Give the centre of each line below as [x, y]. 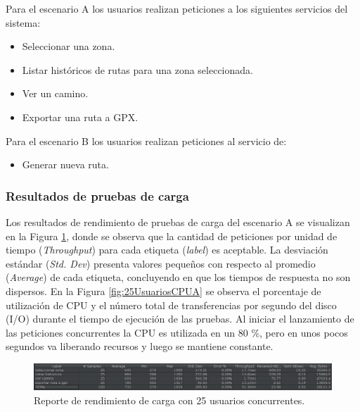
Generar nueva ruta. [65, 164]
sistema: [23, 22]
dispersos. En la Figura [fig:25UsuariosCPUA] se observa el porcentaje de [163, 291]
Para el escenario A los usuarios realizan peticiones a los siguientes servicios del [177, 8]
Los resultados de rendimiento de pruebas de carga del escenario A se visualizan [178, 221]
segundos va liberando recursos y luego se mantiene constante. [140, 346]
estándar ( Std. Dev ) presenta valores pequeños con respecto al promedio [161, 263]
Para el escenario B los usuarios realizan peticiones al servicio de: [146, 141]
